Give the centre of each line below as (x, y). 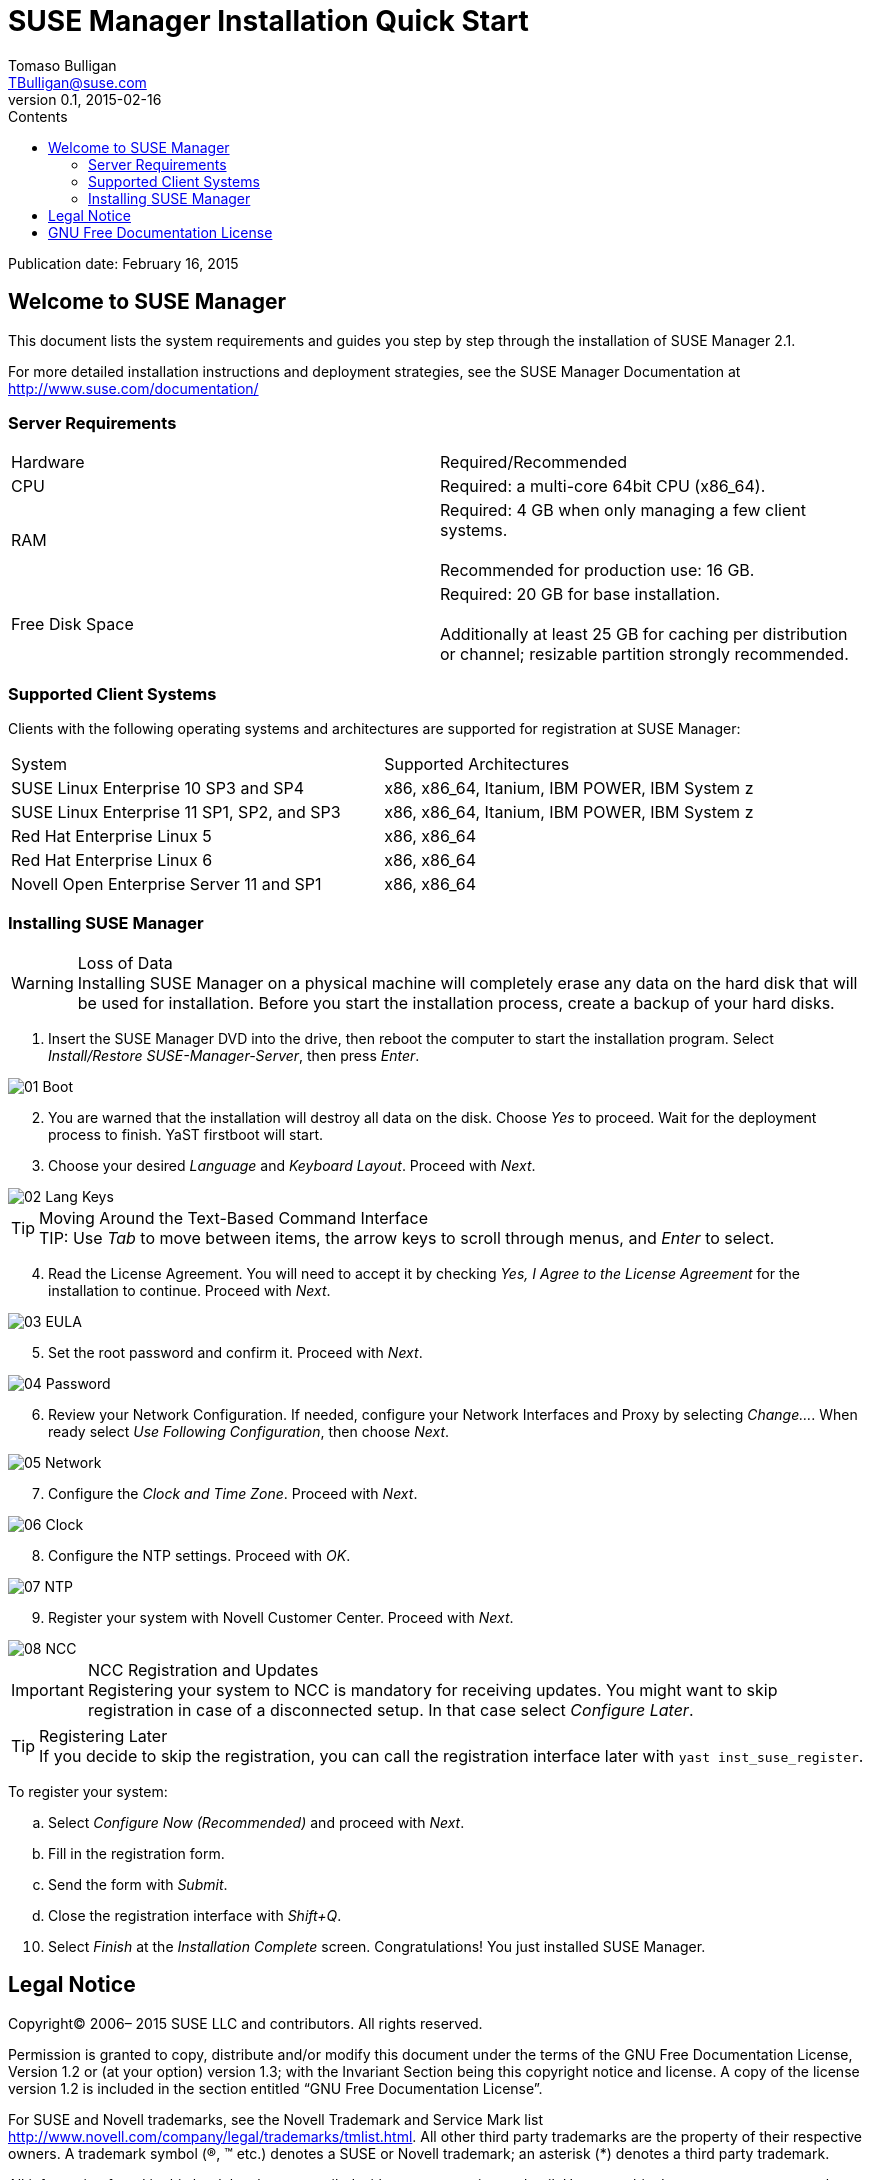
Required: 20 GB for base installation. (580, 594)
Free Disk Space (72, 624)
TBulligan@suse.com (77, 82)
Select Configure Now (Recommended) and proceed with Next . (256, 1822)
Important (47, 1689)
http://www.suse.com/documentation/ (133, 388)
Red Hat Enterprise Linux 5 (111, 836)
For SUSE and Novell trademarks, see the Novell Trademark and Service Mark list (276, 2119)
